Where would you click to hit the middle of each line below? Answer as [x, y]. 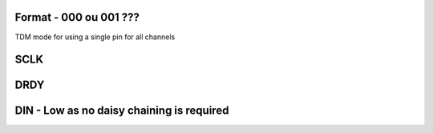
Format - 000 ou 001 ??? [77, 17]
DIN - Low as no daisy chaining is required [122, 111]
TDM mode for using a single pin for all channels [95, 37]
